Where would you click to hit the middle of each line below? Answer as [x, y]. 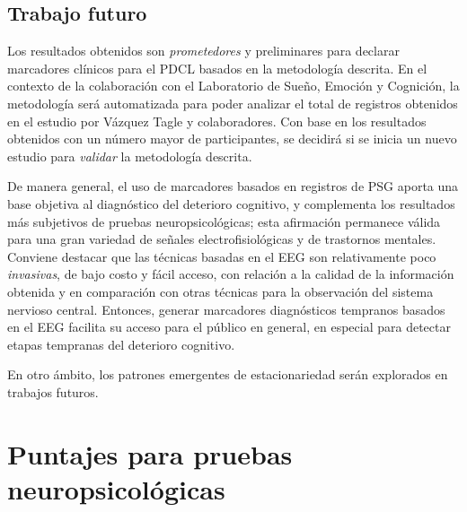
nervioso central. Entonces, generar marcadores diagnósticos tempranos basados [226, 309]
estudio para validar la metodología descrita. [130, 156]
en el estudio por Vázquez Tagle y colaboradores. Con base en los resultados [217, 121]
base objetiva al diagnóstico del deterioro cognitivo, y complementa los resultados [231, 203]
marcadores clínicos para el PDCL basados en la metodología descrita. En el [217, 68]
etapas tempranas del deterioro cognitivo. [121, 344]
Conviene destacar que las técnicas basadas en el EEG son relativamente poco [222, 256]
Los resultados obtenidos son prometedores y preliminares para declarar [203, 51]
